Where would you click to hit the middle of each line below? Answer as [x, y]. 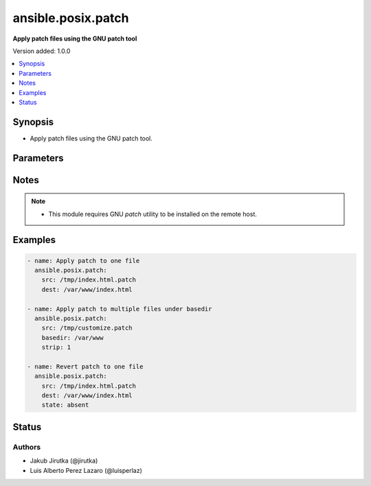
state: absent [65, 405]
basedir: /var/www [72, 338]
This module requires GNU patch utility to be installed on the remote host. [153, 214]
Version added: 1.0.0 [42, 51]
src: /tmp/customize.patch [87, 328]
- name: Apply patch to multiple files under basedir [120, 309]
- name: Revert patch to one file [85, 366]
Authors [27, 447]
